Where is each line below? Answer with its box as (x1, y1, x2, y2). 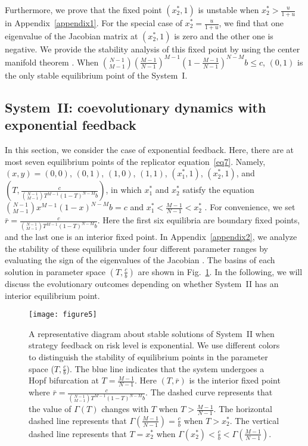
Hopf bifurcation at (29, 374, 99, 386)
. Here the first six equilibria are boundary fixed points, (97, 214, 300, 226)
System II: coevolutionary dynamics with (5, 98, 266, 116)
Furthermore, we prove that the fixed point (5, 4, 162, 15)
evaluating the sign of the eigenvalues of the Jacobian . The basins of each (5, 254, 275, 266)
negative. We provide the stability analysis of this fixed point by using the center (5, 42, 300, 55)
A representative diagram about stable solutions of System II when (29, 327, 275, 339)
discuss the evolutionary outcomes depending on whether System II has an (5, 277, 279, 289)
